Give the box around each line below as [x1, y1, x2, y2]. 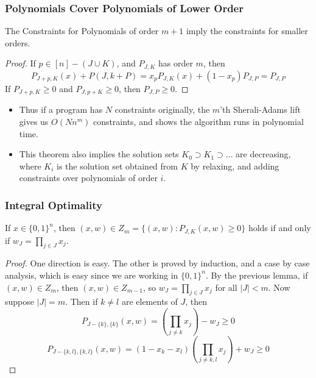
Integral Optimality [5, 197, 102, 212]
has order [158, 57, 193, 70]
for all [215, 280, 237, 293]
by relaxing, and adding [191, 159, 279, 172]
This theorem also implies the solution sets [19, 148, 179, 160]
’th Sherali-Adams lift [220, 103, 301, 116]
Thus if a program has [19, 103, 103, 116]
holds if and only [248, 221, 311, 234]
